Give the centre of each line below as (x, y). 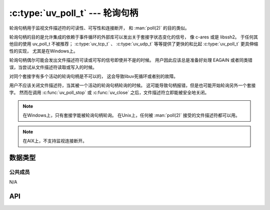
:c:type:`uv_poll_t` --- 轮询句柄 (74, 13)
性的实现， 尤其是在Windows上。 (43, 51)
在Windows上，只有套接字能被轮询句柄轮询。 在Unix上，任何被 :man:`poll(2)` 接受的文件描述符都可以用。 (131, 115)
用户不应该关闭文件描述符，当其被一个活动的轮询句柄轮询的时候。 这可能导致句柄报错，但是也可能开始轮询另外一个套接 (132, 85)
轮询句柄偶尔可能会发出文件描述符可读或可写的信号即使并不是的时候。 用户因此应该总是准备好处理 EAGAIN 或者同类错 (131, 60)
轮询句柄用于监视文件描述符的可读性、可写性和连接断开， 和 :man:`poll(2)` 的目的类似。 (99, 28)
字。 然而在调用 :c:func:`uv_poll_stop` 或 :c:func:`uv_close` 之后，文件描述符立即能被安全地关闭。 (109, 92)
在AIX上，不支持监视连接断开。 (55, 141)
